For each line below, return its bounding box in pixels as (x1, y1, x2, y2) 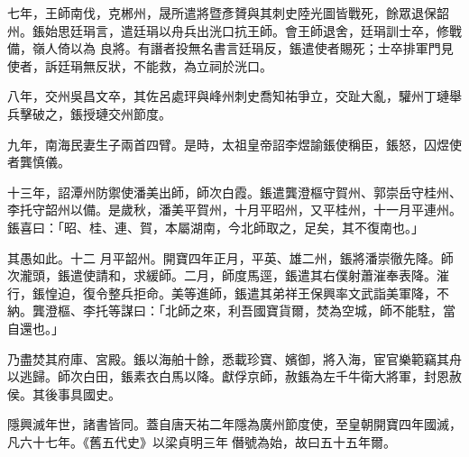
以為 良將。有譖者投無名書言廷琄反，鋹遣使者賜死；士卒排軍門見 (69, 39, 454, 58)
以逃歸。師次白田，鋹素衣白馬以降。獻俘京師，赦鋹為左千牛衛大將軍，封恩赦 (7, 367, 462, 386)
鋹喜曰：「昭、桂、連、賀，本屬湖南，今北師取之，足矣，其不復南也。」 (7, 217, 424, 236)
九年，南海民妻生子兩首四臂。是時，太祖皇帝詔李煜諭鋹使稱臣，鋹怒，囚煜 (7, 134, 449, 153)
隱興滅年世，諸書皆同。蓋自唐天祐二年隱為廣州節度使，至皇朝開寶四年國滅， (7, 415, 462, 434)
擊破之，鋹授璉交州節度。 (19, 104, 171, 123)
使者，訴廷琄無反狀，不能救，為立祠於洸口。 (7, 56, 272, 75)
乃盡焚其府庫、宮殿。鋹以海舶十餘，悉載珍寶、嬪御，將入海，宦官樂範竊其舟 (7, 349, 462, 368)
